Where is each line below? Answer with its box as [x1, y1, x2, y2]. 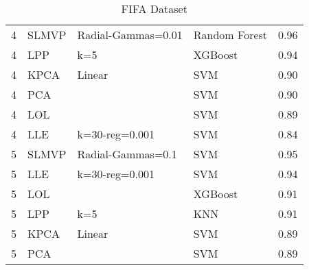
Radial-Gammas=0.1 [77, 146, 177, 162]
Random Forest [193, 27, 268, 42]
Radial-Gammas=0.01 [77, 27, 183, 42]
